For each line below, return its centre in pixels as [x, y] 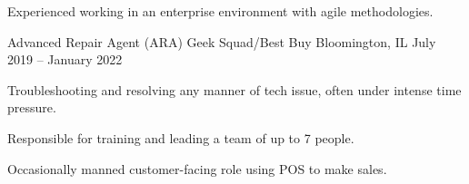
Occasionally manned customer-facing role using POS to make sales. [197, 168]
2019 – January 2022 [65, 59]
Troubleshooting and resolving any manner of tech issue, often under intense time [234, 89]
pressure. [32, 107]
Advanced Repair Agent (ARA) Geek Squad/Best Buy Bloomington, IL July [222, 41]
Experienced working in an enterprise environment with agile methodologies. [220, 11]
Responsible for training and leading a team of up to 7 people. [181, 137]
